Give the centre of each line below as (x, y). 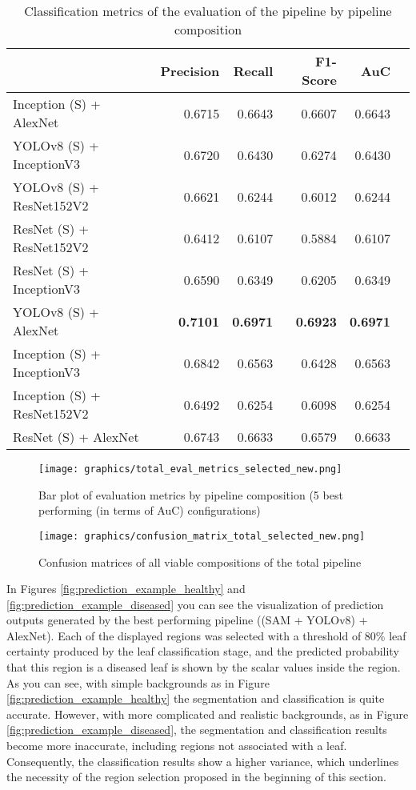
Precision (190, 70)
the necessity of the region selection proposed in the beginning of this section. (196, 777)
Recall (253, 70)
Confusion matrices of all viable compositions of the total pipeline (200, 561)
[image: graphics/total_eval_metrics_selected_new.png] (190, 469)
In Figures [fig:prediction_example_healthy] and (126, 589)
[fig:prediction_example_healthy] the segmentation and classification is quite (196, 698)
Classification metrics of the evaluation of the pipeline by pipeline (208, 11)
